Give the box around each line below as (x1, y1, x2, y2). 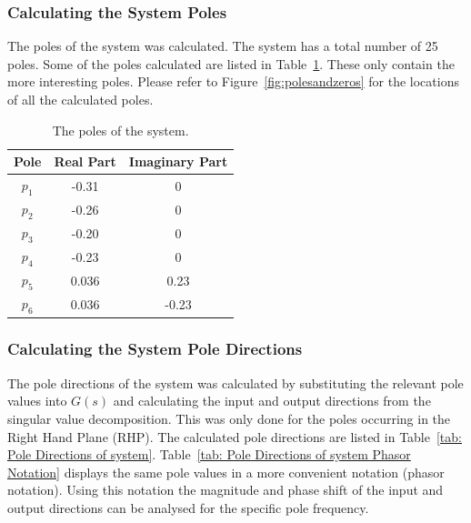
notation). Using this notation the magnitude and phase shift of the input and (7, 480, 444, 499)
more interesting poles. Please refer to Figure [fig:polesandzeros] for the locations (7, 72, 459, 91)
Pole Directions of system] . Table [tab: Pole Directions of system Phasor (7, 445, 411, 464)
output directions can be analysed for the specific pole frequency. (7, 498, 369, 517)
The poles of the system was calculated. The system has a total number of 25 (7, 36, 438, 55)
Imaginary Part (128, 152, 228, 171)
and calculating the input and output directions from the (113, 391, 431, 410)
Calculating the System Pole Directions (7, 337, 303, 360)
